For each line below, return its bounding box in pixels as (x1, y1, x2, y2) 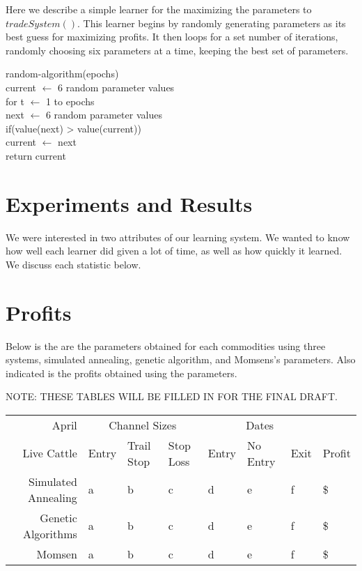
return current (6, 148, 66, 162)
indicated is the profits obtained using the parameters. (6, 365, 237, 380)
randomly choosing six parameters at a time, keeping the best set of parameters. (6, 43, 349, 57)
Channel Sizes (109, 416, 177, 433)
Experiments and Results (6, 189, 253, 218)
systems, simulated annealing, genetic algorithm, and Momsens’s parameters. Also (6, 352, 356, 367)
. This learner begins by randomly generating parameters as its (77, 15, 346, 30)
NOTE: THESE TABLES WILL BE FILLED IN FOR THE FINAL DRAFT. (6, 389, 338, 404)
